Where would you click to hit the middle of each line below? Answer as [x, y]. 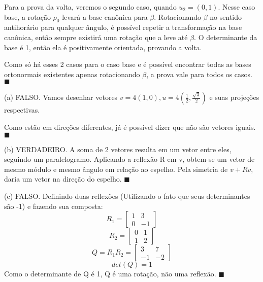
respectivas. [22, 110]
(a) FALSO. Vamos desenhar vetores [61, 97]
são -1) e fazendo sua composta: [54, 206]
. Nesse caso [237, 7]
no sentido [226, 16]
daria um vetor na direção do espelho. [63, 179]
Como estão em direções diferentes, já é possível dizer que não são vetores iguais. [130, 127]
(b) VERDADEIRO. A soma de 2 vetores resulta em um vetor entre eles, [118, 149]
